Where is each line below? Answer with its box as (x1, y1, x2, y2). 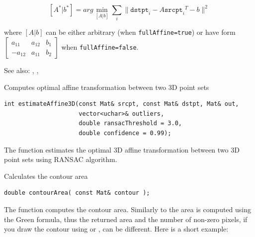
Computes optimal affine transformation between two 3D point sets (4, 81, 209, 92)
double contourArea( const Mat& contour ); (4, 189, 150, 197)
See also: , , (4, 65, 39, 75)
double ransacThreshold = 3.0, (79, 120, 182, 127)
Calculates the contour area (4, 170, 88, 181)
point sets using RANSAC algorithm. (4, 154, 117, 164)
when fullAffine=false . (61, 41, 139, 52)
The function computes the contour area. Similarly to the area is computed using (4, 204, 251, 214)
